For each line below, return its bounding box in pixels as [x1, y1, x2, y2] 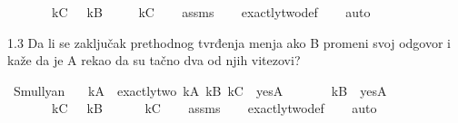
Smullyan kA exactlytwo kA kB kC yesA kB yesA [13, 80, 387, 99]
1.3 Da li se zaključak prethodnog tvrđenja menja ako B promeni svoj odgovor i [7, 33, 451, 52]
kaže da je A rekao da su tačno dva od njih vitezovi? [7, 51, 301, 70]
